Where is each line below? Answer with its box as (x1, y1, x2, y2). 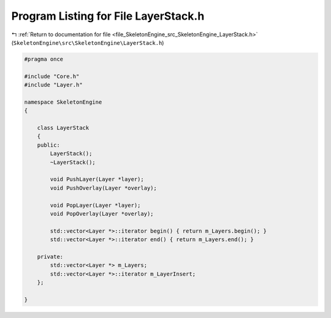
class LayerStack (37, 125, 89, 131)
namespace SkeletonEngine (24, 98, 102, 106)
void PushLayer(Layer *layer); (50, 176, 144, 183)
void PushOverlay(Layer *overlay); (50, 184, 158, 192)
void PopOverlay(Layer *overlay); (50, 210, 154, 217)
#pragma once (24, 55, 64, 63)
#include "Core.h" (24, 72, 80, 80)
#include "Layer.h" (24, 82, 83, 88)
